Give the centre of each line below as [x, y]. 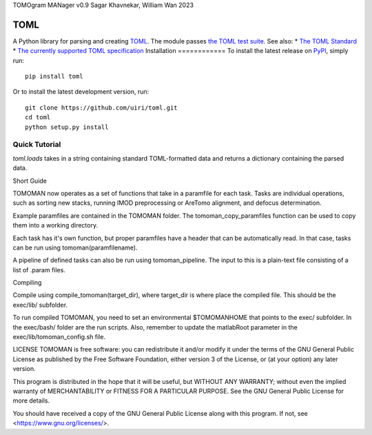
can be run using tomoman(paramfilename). [75, 247]
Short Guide [30, 181]
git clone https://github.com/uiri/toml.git [102, 108]
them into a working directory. [55, 225]
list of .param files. [39, 270]
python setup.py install [67, 127]
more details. [31, 401]
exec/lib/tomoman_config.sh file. [59, 337]
